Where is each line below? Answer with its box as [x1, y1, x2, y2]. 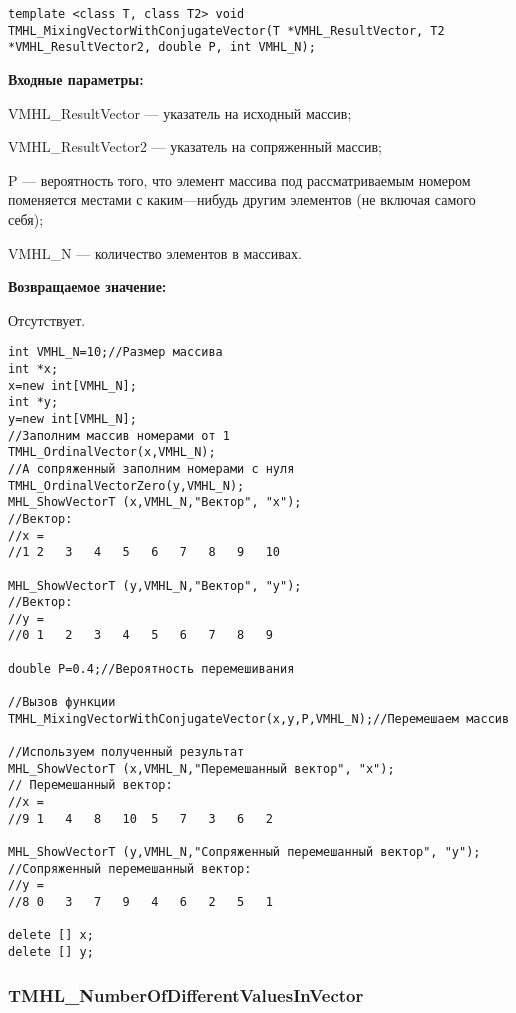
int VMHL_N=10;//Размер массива [8, 345, 223, 360]
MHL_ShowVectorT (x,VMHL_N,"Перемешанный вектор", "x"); [8, 761, 395, 776]
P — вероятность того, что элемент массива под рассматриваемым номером [8, 169, 471, 190]
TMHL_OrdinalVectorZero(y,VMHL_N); [8, 478, 245, 493]
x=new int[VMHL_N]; [8, 378, 137, 393]
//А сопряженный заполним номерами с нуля [8, 461, 295, 476]
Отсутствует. [8, 309, 86, 330]
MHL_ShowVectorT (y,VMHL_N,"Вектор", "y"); [8, 578, 302, 593]
